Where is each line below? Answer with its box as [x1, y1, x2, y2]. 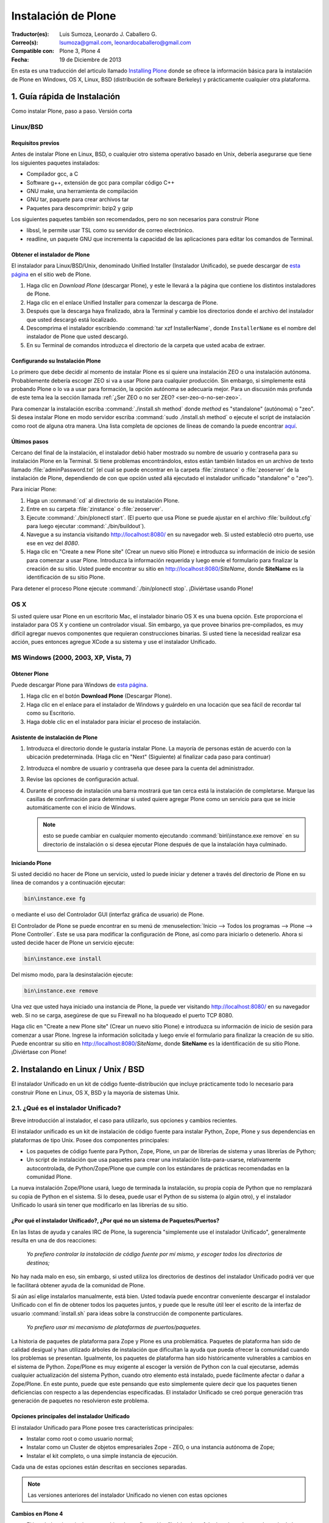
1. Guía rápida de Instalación [11, 91, 121, 102]
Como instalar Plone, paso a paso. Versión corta [11, 107, 132, 115]
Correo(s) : [11, 38, 39, 46]
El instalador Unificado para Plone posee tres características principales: [11, 1424, 194, 1431]
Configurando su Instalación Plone [11, 357, 101, 364]
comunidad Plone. [26, 1173, 73, 1181]
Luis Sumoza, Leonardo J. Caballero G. [59, 30, 157, 38]
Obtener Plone [11, 670, 49, 677]
